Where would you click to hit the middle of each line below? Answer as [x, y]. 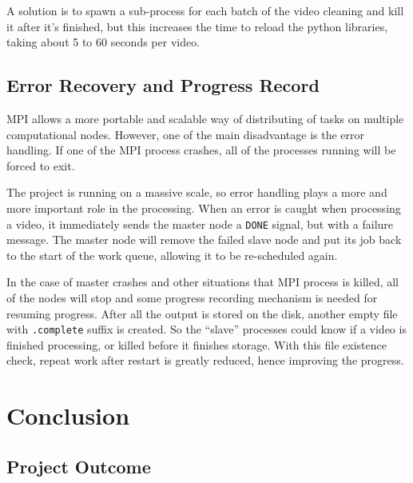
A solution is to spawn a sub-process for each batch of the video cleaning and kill [205, 10]
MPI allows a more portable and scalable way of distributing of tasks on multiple [205, 118]
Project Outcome [79, 466]
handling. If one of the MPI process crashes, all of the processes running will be [201, 150]
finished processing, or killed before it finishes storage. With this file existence [197, 344]
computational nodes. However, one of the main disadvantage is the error [185, 134]
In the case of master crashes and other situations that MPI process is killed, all [203, 282]
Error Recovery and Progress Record [163, 85]
